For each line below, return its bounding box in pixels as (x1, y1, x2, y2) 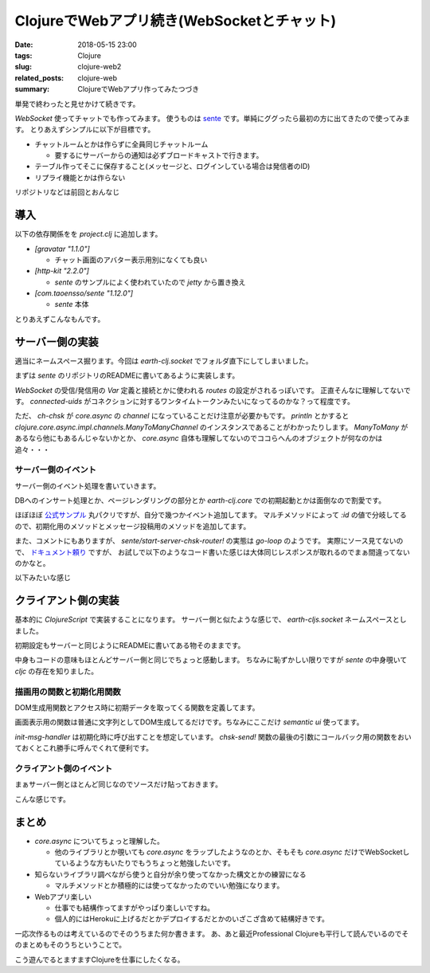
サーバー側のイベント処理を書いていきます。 (14, 481, 161, 490)
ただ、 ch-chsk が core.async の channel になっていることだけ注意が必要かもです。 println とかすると (14, 411, 350, 421)
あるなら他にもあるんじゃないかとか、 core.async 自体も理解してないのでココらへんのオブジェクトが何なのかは (14, 434, 383, 443)
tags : (14, 50, 33, 60)
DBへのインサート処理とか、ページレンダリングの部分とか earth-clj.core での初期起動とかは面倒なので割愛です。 (14, 496, 386, 505)
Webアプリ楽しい (34, 892, 92, 901)
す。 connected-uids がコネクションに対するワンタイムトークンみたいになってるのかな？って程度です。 (14, 396, 354, 406)
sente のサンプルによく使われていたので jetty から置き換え (54, 277, 246, 287)
